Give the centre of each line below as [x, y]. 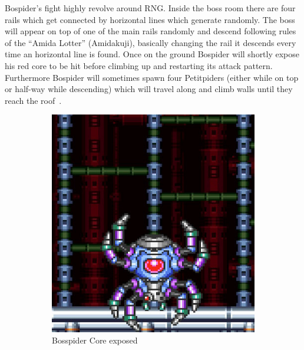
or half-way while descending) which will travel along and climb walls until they [149, 89]
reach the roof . [33, 100]
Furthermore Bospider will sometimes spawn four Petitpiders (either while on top [152, 77]
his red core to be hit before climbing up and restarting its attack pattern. [139, 65]
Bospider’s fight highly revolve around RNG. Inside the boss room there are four [150, 8]
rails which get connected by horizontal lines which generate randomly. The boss [150, 19]
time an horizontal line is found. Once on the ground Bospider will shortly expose [152, 54]
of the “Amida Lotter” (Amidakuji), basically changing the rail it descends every [151, 42]
